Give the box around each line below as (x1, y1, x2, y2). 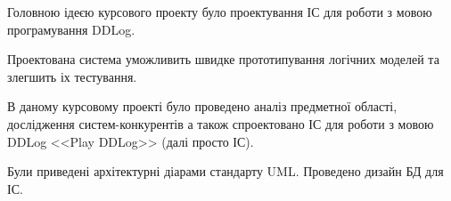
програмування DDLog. (7, 20, 135, 38)
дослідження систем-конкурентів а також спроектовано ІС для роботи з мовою (7, 114, 434, 133)
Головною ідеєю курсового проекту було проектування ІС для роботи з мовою (7, 3, 432, 20)
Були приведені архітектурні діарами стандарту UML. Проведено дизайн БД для (7, 162, 444, 181)
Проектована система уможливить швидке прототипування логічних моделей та (7, 50, 439, 68)
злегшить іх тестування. (7, 67, 137, 85)
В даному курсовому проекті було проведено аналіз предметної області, (7, 97, 398, 116)
